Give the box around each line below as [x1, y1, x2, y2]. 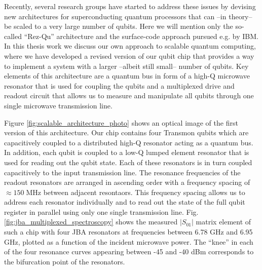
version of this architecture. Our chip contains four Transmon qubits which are [4, 127, 249, 138]
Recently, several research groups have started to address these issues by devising [4, 1, 256, 11]
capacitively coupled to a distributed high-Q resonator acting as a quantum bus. [4, 137, 253, 147]
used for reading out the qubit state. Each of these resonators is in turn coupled [4, 157, 252, 167]
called [4, 30, 22, 41]
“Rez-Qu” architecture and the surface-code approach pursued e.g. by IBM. [24, 30, 259, 41]
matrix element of [196, 216, 251, 227]
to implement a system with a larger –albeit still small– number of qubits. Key [4, 60, 249, 71]
